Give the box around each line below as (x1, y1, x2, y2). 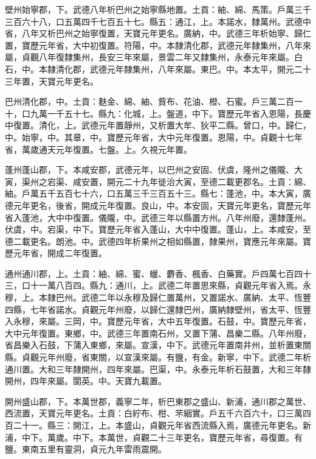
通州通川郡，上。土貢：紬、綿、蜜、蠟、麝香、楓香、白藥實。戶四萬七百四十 (5, 267, 311, 279)
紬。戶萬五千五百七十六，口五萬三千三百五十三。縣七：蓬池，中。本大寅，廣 (5, 187, 311, 200)
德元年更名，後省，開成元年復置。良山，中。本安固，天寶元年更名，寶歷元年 (5, 198, 311, 211)
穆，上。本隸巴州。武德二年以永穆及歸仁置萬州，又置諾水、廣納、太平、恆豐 (5, 291, 311, 304)
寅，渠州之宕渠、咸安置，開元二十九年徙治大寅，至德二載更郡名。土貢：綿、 (5, 175, 311, 187)
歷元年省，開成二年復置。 (5, 247, 107, 259)
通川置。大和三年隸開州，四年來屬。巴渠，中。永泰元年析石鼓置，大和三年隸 (5, 362, 311, 375)
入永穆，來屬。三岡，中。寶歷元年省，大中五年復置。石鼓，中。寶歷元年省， (5, 315, 311, 328)
